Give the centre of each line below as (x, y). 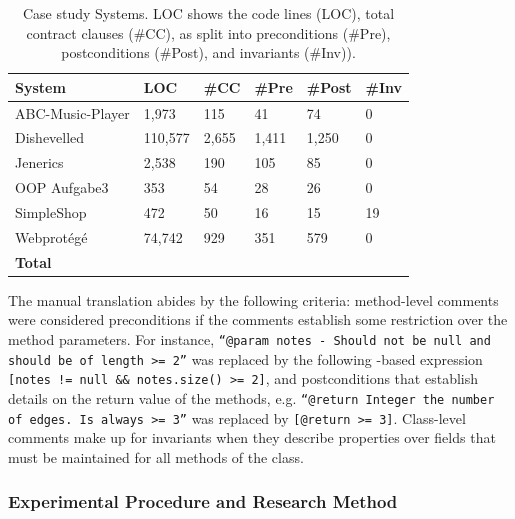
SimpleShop (51, 212)
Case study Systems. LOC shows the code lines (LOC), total (208, 13)
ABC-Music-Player (72, 112)
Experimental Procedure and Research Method (203, 501)
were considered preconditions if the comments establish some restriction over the (258, 319)
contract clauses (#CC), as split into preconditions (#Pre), (208, 32)
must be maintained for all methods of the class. (156, 456)
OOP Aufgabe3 (62, 187)
